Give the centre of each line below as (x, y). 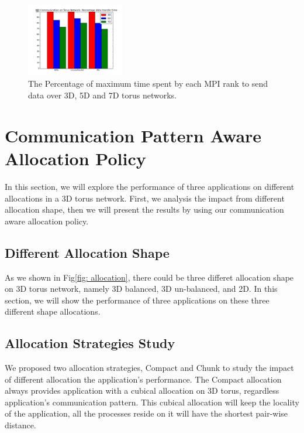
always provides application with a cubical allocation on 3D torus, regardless (142, 391)
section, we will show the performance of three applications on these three (137, 300)
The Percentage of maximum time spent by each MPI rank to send (148, 83)
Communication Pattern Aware (133, 135)
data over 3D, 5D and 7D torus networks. (103, 95)
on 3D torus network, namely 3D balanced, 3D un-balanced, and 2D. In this (141, 289)
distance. (20, 425)
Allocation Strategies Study (90, 343)
